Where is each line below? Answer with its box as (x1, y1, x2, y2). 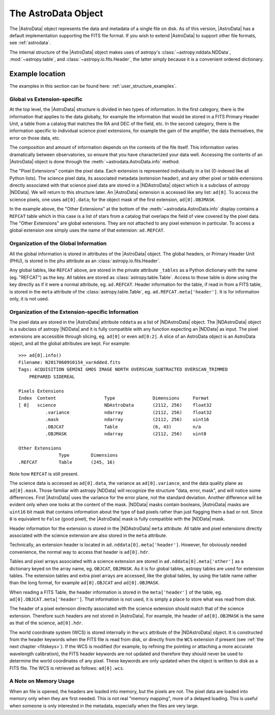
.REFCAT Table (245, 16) (18, 459, 116, 465)
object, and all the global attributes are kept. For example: (9, 340, 130, 347)
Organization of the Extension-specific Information (9, 308, 139, 315)
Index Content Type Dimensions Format (18, 395, 209, 401)
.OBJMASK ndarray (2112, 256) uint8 (45, 431, 207, 436)
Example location (9, 69, 66, 78)
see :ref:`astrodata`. (9, 40, 51, 46)
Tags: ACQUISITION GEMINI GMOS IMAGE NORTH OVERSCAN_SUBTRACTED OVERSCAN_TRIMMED (18, 366, 228, 373)
